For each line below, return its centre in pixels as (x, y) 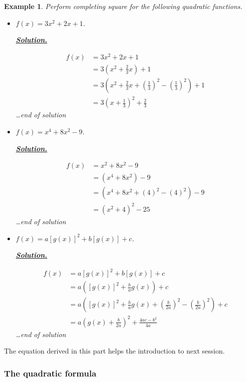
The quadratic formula (50, 373)
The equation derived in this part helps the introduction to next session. (115, 351)
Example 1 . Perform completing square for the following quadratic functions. (123, 6)
